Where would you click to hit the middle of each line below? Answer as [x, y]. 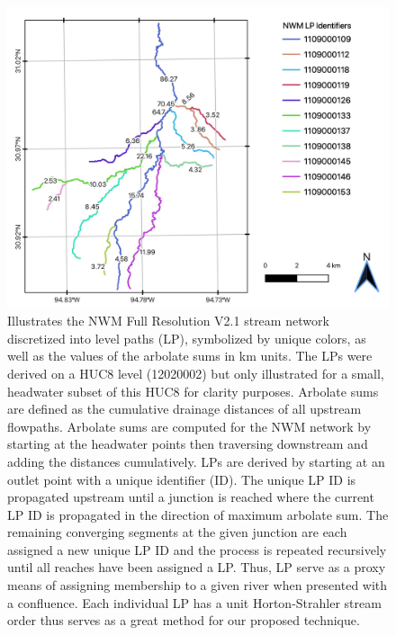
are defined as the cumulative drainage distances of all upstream [184, 409]
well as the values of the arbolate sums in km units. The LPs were [190, 356]
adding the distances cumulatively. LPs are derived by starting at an [196, 461]
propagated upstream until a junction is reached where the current [191, 497]
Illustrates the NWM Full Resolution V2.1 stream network [168, 321]
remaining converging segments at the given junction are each [177, 532]
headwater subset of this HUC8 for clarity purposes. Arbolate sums [193, 391]
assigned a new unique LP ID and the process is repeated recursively [197, 549]
